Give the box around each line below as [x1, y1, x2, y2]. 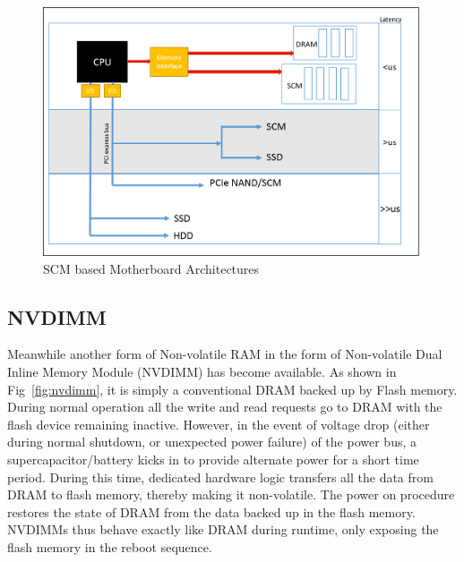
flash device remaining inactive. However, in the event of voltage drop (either [7, 414, 430, 433]
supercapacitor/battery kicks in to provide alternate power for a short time [7, 450, 419, 469]
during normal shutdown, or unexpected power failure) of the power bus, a [7, 432, 417, 451]
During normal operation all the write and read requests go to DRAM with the [7, 397, 443, 416]
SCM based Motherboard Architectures [43, 259, 260, 277]
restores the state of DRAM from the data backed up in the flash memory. [7, 502, 416, 521]
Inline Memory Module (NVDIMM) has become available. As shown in [7, 362, 397, 381]
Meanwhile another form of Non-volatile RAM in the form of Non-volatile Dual [7, 345, 443, 363]
